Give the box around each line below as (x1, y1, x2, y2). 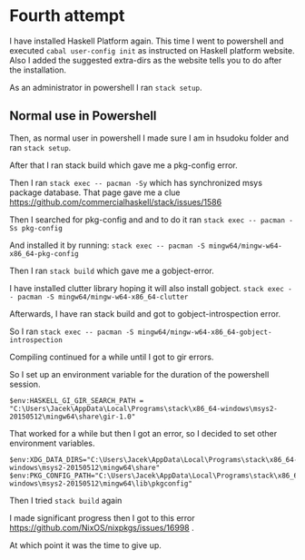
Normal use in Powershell (9, 108, 157, 123)
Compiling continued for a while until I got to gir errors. (9, 351, 214, 362)
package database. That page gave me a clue (9, 187, 181, 198)
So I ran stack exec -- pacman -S (9, 326, 134, 337)
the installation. (9, 64, 66, 75)
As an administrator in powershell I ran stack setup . (9, 82, 202, 93)
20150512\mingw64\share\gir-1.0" (9, 412, 136, 421)
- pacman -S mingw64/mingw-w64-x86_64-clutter (9, 292, 189, 301)
